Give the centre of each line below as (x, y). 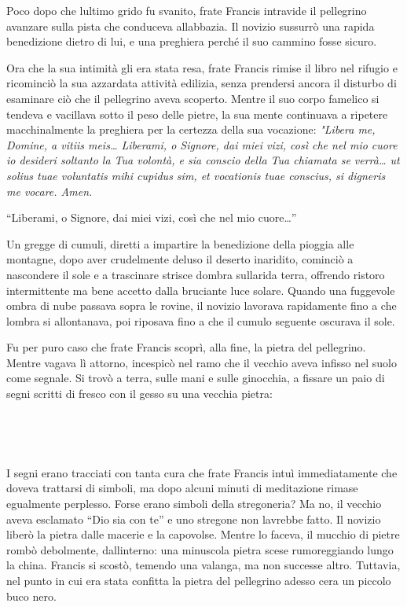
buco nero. (31, 596)
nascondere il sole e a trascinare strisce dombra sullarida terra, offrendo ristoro (196, 274)
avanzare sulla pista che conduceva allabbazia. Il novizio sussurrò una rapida (191, 26)
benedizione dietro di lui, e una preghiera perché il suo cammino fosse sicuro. (192, 41)
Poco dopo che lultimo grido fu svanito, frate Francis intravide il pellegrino (187, 10)
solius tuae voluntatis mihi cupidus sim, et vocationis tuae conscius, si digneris (196, 175)
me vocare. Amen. (49, 191)
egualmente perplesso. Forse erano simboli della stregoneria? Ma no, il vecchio (194, 504)
